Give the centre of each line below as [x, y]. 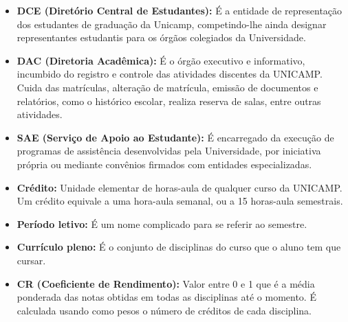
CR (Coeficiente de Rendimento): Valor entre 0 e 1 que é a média [166, 283]
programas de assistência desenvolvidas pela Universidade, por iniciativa [169, 151]
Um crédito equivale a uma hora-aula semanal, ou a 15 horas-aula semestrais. [180, 201]
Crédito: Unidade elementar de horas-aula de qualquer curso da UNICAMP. [180, 187]
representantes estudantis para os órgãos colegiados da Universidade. [161, 37]
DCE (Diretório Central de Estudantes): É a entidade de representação [180, 10]
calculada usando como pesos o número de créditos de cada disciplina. [164, 310]
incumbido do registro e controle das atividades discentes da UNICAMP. [170, 74]
